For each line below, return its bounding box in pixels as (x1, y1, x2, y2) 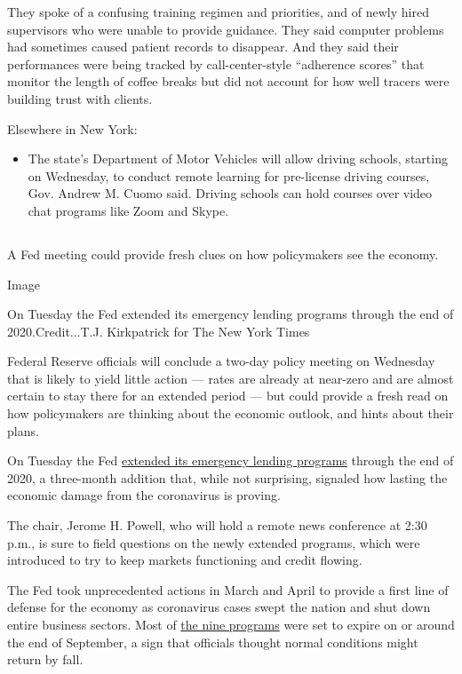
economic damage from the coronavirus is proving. (7, 486, 281, 504)
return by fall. (7, 650, 84, 669)
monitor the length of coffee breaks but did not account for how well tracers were (7, 72, 450, 91)
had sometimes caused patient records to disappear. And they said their (7, 37, 399, 56)
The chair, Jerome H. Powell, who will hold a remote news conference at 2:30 (7, 516, 427, 535)
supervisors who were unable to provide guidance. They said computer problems (7, 20, 444, 38)
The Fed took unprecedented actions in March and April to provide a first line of (7, 580, 449, 599)
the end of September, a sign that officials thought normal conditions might (7, 632, 418, 651)
